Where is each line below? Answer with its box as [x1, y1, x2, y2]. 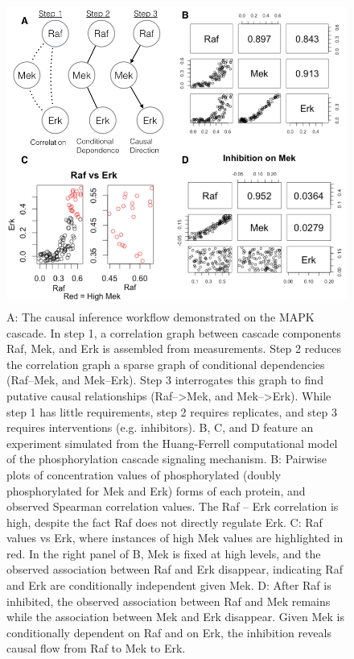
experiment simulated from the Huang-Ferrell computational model [6, 434, 338, 451]
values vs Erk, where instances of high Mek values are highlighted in [6, 529, 344, 546]
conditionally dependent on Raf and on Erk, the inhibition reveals [6, 624, 331, 640]
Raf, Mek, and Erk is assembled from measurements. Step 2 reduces [6, 340, 341, 357]
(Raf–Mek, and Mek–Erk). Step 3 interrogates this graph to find [6, 371, 323, 388]
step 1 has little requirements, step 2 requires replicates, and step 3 [6, 403, 337, 420]
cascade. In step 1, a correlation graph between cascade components [6, 324, 341, 341]
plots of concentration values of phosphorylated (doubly [6, 466, 282, 483]
